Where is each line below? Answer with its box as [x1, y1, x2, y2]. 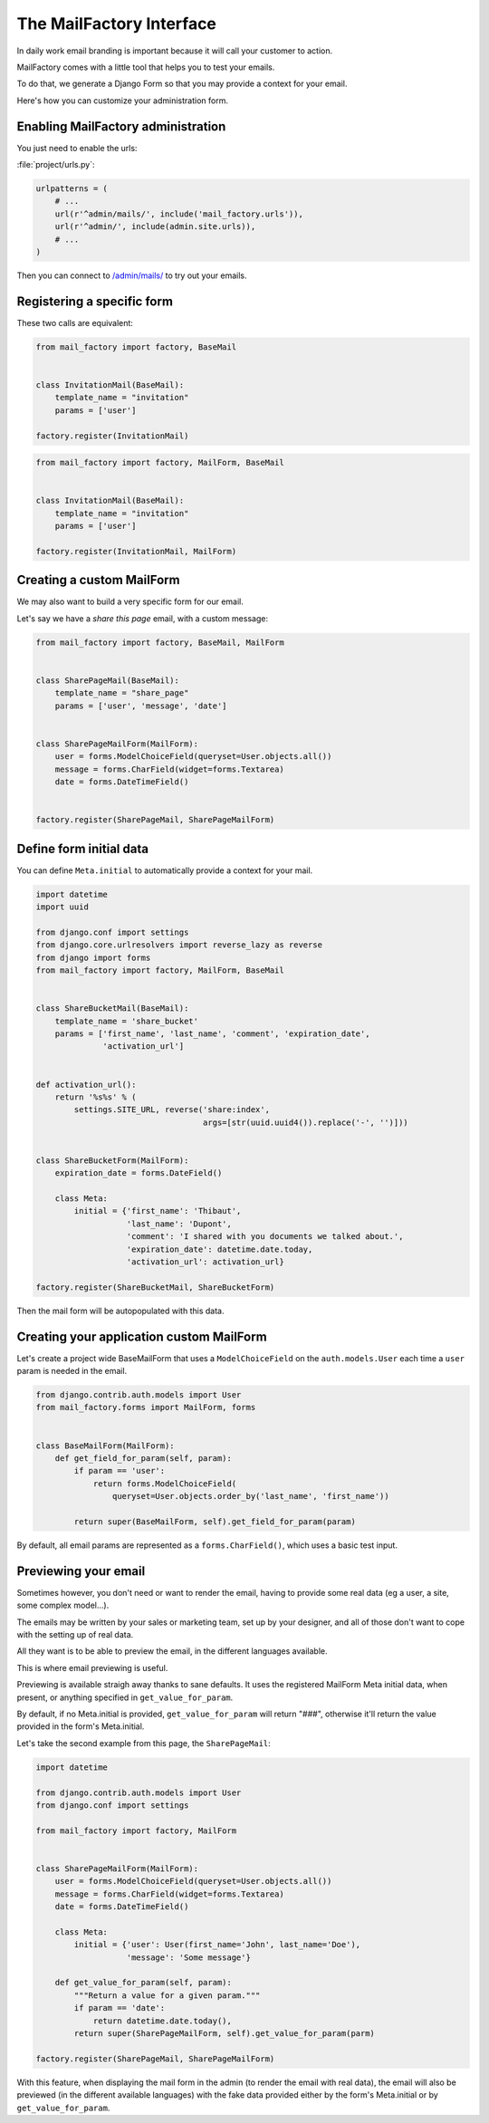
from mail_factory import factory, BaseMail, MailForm [35, 637, 284, 648]
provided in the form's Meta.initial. [16, 1721, 145, 1732]
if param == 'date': [73, 2003, 166, 2013]
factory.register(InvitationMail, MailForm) [35, 546, 237, 556]
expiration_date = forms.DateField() [54, 1168, 223, 1178]
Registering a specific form [16, 293, 174, 309]
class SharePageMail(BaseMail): [35, 675, 180, 686]
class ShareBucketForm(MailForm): [35, 1155, 189, 1166]
